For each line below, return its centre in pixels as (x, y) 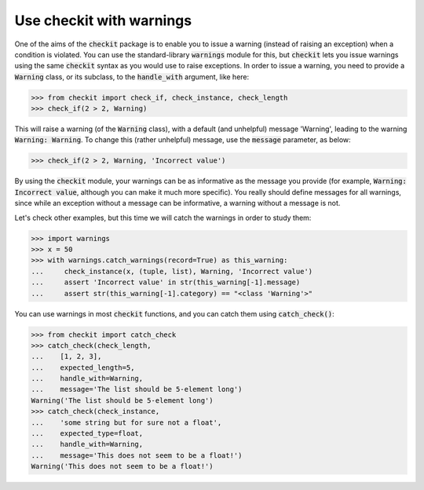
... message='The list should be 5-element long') (137, 389)
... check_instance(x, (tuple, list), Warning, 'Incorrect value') (172, 271)
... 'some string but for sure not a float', (126, 422)
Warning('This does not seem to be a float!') (122, 466)
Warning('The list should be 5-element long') (122, 400)
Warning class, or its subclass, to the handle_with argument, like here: (132, 77)
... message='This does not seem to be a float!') (137, 455)
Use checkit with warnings (103, 20)
